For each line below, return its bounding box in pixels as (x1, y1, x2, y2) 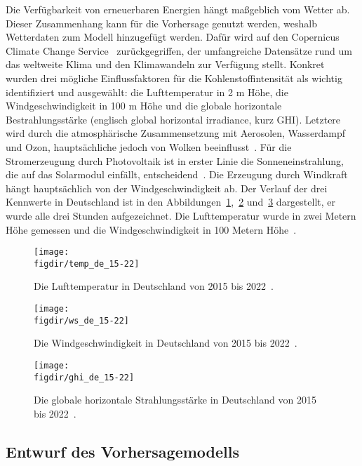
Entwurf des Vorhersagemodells (6, 440, 240, 462)
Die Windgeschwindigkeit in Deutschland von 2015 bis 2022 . (34, 335, 297, 350)
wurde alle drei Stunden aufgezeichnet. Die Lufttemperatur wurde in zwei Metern (6, 208, 356, 222)
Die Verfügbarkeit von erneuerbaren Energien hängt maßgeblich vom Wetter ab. (6, 2, 350, 16)
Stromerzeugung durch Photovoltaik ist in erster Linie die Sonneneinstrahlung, (6, 153, 344, 168)
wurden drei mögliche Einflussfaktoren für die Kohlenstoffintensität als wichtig (6, 70, 342, 85)
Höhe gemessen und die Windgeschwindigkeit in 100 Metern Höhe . (6, 222, 297, 237)
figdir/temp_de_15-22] (34, 258, 140, 269)
